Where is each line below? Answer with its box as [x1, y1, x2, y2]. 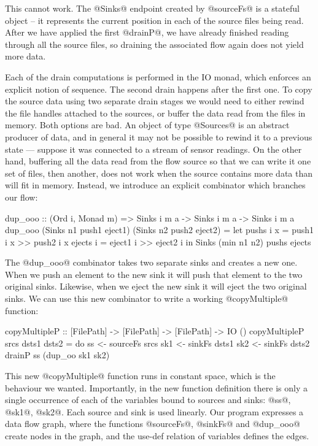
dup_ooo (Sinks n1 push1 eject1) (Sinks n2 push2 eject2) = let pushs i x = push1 [5, 223, 314, 236]
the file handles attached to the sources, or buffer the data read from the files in [5, 106, 306, 119]
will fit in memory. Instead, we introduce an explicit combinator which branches [5, 179, 306, 191]
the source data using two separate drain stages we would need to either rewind [5, 94, 304, 107]
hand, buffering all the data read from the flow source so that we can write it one [5, 155, 311, 167]
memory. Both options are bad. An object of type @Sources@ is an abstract [5, 118, 290, 131]
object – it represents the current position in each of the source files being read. [5, 13, 304, 26]
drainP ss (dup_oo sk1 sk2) [5, 348, 110, 361]
